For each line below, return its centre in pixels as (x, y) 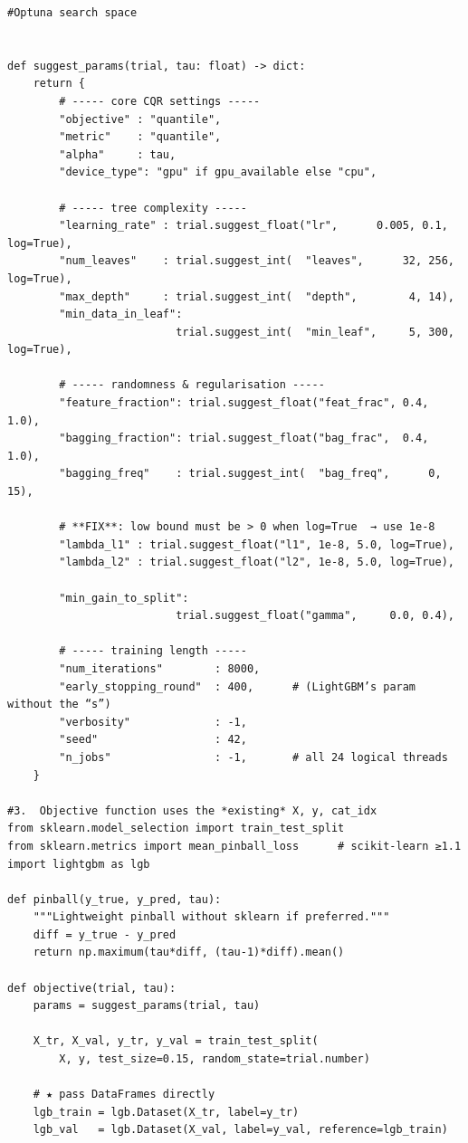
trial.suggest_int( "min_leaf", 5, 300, (315, 332)
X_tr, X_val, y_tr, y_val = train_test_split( (176, 1041)
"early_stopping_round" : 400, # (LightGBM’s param (238, 686)
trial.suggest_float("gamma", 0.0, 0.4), (315, 616)
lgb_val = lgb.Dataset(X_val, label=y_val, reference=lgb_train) (240, 1130)
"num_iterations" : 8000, (160, 668)
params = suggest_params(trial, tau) (147, 1006)
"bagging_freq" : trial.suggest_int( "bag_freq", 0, (250, 474)
